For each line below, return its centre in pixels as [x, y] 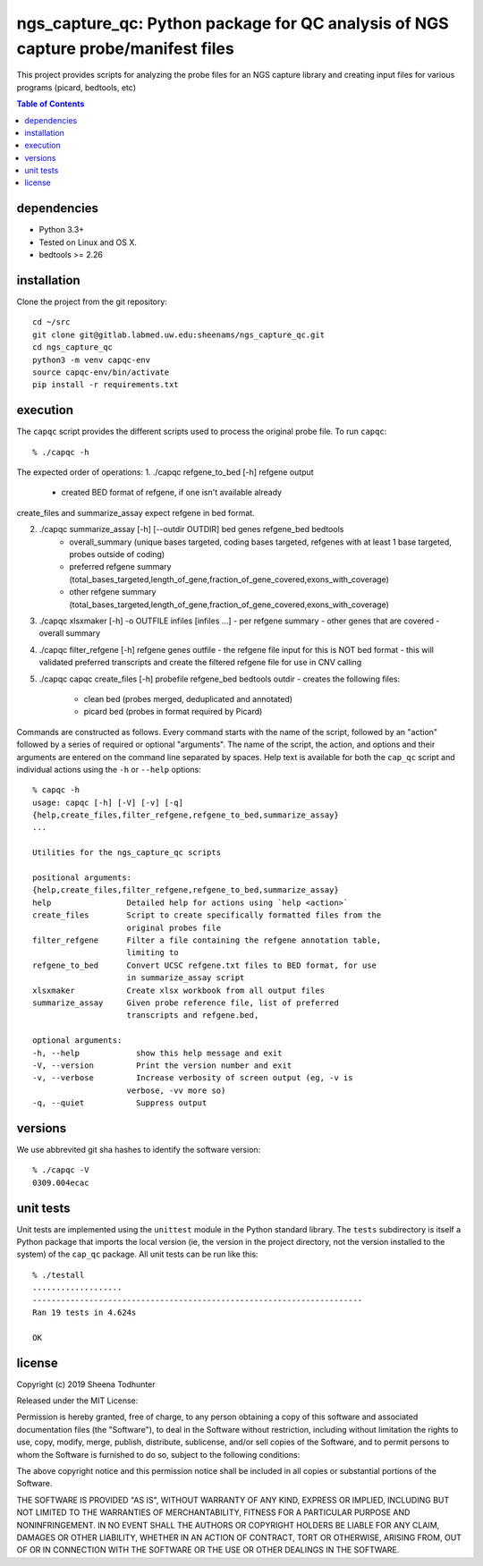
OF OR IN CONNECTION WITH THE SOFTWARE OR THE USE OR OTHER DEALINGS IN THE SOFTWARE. [208, 1550]
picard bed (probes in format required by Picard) [173, 712]
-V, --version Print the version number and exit [162, 1065]
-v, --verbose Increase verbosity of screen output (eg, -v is [193, 1078]
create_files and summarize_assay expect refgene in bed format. [136, 512]
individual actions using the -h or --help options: [109, 769]
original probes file [174, 927]
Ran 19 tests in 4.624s [85, 1312]
